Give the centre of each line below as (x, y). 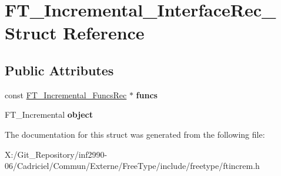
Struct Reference (75, 33)
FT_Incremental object (49, 114)
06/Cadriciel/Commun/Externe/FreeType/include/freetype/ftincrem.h (132, 166)
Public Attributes (59, 70)
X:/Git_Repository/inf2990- (56, 154)
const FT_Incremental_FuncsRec (66, 94)
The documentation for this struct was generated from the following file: (135, 134)
